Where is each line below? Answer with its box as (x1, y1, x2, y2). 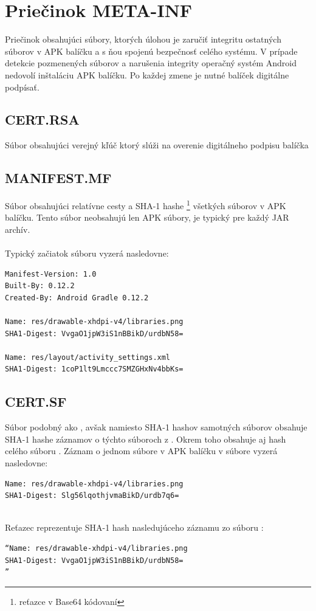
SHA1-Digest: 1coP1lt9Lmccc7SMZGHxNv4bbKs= (5, 365, 184, 374)
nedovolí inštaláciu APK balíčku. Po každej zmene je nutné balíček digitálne (5, 68, 289, 81)
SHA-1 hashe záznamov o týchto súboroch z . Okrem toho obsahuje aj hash (5, 432, 286, 445)
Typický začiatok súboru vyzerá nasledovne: (5, 247, 169, 260)
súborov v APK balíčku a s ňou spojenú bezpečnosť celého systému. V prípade (5, 44, 298, 57)
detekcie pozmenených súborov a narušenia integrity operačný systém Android (5, 57, 297, 69)
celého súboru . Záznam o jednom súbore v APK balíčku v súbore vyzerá (5, 444, 278, 457)
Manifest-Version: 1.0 (5, 269, 97, 278)
